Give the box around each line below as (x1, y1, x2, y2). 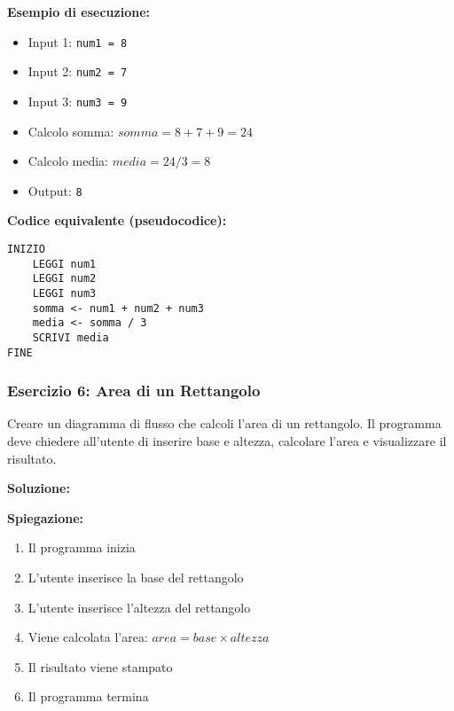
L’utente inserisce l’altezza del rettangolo (27, 598, 251, 616)
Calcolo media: (27, 152, 109, 170)
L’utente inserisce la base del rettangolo (27, 568, 244, 587)
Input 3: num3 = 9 (27, 91, 128, 110)
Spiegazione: (7, 508, 84, 527)
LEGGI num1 (32, 257, 97, 270)
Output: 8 (27, 181, 82, 199)
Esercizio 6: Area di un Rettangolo (7, 379, 261, 402)
